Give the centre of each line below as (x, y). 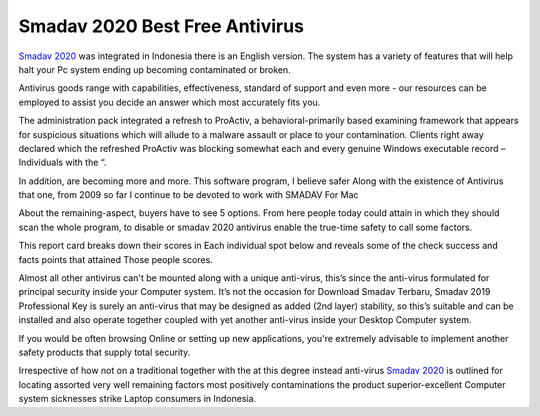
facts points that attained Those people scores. (116, 259)
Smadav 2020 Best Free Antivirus (161, 26)
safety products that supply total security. (104, 352)
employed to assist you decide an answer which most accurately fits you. (169, 102)
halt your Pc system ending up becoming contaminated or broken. (155, 69)
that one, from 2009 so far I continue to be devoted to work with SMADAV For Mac (188, 195)
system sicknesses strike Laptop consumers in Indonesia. (137, 399)
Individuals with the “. (62, 162)
